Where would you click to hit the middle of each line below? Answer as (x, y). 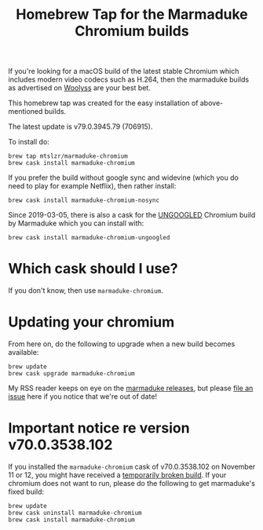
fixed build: (26, 492)
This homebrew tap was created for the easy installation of (103, 103)
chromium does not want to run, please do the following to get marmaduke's (131, 483)
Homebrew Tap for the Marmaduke (132, 15)
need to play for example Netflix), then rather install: (92, 186)
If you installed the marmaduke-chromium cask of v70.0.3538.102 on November (132, 466)
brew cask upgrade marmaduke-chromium (71, 374)
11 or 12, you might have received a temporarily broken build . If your (117, 475)
